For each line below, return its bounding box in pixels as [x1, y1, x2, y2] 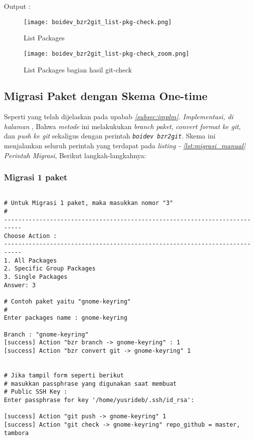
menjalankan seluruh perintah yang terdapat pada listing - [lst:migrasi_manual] [4, 140, 246, 151]
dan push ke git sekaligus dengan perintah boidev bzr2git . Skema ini [4, 131, 216, 141]
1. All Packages [4, 257, 57, 264]
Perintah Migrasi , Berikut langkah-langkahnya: [4, 150, 146, 160]
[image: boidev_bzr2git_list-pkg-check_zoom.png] [24, 50, 190, 57]
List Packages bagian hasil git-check [24, 64, 132, 74]
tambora [4, 429, 29, 437]
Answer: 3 [4, 281, 36, 289]
